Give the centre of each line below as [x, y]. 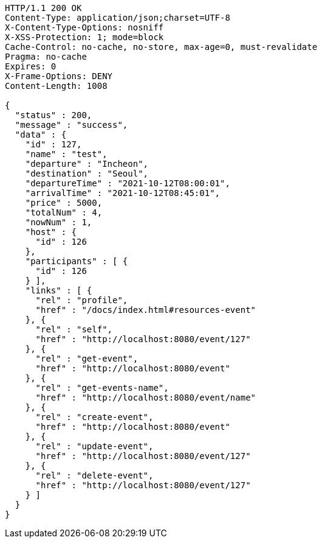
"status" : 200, [53, 115]
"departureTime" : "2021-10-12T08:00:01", [128, 183]
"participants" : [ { [77, 261]
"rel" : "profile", [82, 300]
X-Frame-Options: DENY [59, 76]
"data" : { [41, 135]
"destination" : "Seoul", [87, 173]
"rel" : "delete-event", [94, 475]
